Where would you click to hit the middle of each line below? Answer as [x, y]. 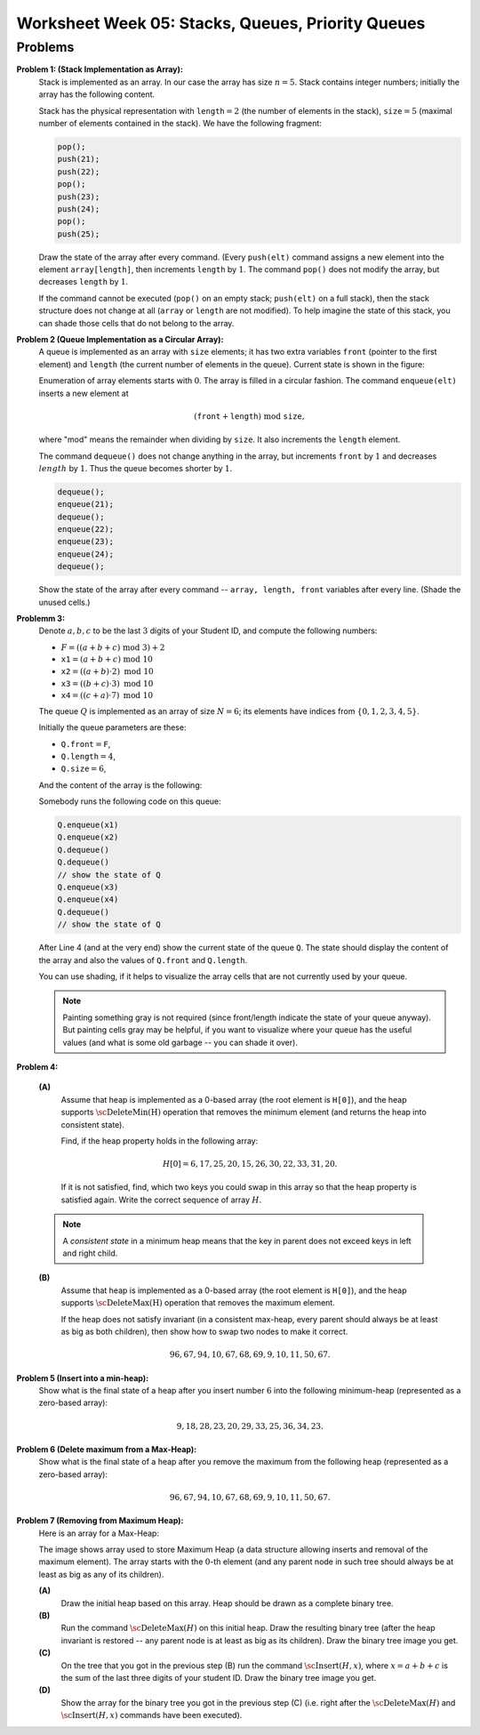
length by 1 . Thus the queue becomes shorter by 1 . [136, 468]
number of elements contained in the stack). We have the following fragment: [180, 123]
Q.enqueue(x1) [88, 825]
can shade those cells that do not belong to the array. [136, 323]
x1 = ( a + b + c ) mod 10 [107, 659]
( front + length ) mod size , [249, 416]
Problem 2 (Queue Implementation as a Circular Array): [120, 339]
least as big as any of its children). [101, 1574]
